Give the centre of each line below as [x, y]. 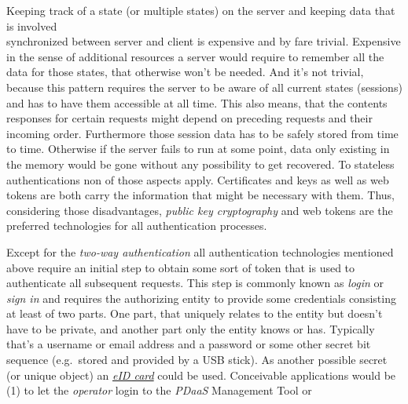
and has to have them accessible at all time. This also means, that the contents [197, 102]
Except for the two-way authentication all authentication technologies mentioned [200, 251]
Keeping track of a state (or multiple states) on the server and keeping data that [201, 10]
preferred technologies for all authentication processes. [137, 226]
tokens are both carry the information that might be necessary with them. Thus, [201, 195]
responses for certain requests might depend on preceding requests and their [189, 118]
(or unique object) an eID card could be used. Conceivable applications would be [201, 375]
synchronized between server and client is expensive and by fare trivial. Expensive [204, 41]
